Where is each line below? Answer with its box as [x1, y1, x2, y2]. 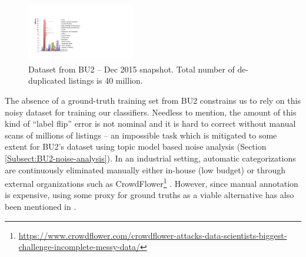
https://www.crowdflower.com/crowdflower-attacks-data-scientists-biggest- [18, 229, 287, 241]
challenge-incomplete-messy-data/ [18, 240, 141, 253]
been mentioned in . [5, 200, 76, 213]
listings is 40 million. [68, 74, 143, 87]
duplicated [28, 74, 66, 87]
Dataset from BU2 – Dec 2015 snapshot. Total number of [28, 62, 235, 75]
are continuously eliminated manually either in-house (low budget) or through [5, 163, 286, 176]
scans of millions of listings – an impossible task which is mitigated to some [5, 128, 277, 141]
